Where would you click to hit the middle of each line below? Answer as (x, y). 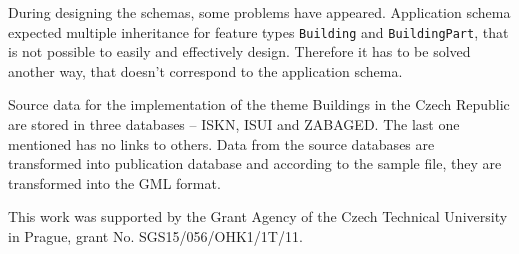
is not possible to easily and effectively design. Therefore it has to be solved (239, 51)
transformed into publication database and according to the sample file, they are (255, 163)
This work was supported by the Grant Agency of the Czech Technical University (258, 216)
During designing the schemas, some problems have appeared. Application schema (259, 12)
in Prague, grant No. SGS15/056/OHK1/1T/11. (155, 236)
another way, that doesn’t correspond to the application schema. (205, 70)
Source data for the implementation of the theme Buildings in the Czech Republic (259, 104)
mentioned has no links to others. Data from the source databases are (221, 143)
